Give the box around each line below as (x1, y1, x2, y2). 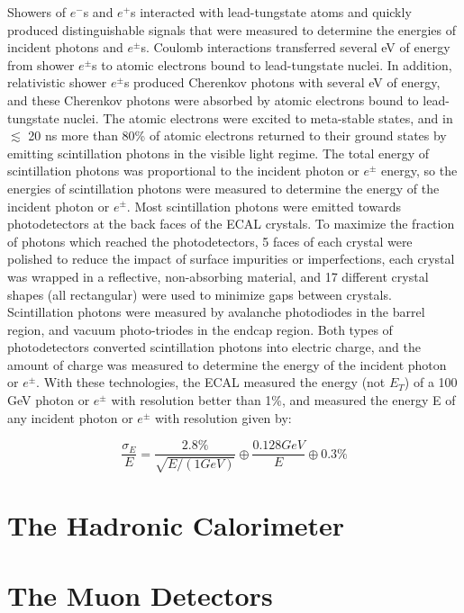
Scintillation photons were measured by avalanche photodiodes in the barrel (7, 302, 425, 321)
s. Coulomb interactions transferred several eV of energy (141, 38, 450, 57)
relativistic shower (7, 73, 107, 92)
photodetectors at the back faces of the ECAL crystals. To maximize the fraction (7, 214, 455, 233)
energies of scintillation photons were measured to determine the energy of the (7, 178, 440, 197)
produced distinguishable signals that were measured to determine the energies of (7, 20, 457, 39)
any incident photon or (7, 408, 133, 427)
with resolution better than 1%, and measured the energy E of (111, 391, 456, 410)
